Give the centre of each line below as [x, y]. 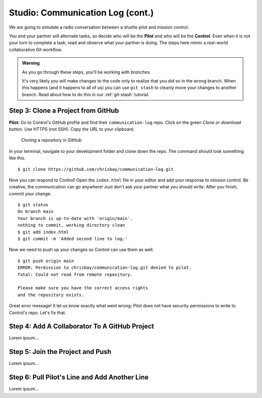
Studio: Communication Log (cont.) [81, 13]
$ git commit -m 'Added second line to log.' [73, 239]
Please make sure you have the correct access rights [83, 288]
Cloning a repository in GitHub [51, 140]
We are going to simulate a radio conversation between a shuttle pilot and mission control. [99, 27]
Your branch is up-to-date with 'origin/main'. [75, 218]
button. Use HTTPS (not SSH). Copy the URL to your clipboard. [72, 129]
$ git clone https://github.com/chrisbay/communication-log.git [96, 169]
